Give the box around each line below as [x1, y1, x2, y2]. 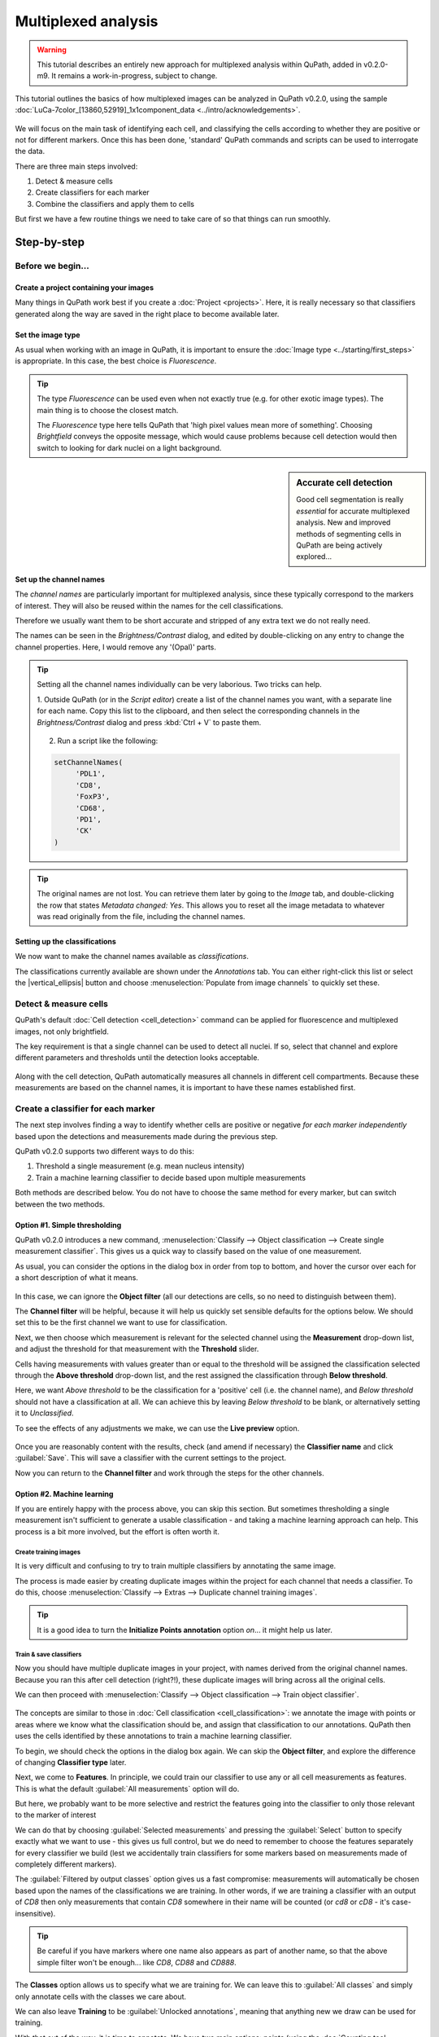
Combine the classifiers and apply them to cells [35, 199, 195, 209]
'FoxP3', [75, 792, 111, 802]
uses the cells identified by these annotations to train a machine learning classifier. [15, 1731, 293, 1741]
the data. [15, 147, 45, 156]
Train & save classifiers [15, 1650, 82, 1658]
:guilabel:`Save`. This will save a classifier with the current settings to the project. [15, 1453, 287, 1463]
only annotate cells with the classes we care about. [15, 1991, 187, 2001]
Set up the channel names [15, 574, 106, 584]
